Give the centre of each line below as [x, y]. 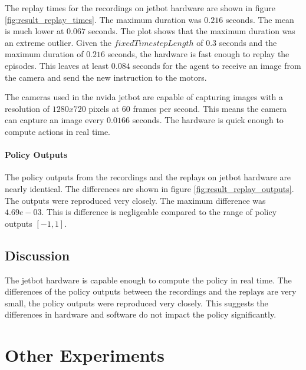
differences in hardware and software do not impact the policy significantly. [141, 314]
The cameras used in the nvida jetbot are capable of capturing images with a [144, 97]
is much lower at [34, 31]
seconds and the [248, 42]
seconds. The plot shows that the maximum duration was [192, 31]
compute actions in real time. [57, 131]
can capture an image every [55, 120]
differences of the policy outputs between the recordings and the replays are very [151, 291]
